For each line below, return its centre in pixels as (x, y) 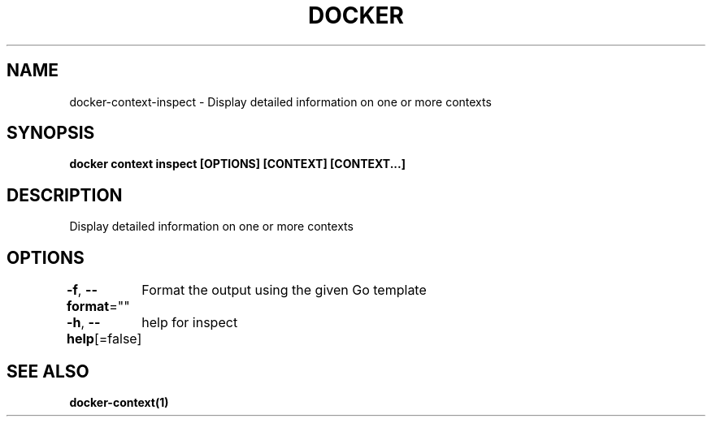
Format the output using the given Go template (284, 290)
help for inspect (190, 323)
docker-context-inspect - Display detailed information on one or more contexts (280, 101)
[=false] (118, 339)
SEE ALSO (48, 371)
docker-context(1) (119, 402)
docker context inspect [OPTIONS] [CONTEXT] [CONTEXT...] (237, 164)
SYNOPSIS (51, 133)
